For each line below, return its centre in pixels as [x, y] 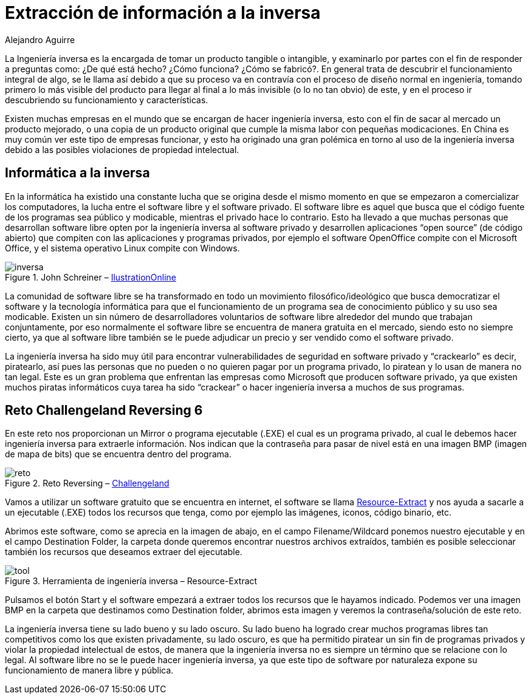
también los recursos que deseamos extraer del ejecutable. [124, 552]
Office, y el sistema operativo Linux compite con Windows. [122, 248]
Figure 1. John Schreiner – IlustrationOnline [91, 277]
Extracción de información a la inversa [163, 13]
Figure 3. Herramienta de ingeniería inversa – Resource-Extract [131, 581]
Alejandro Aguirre [40, 39]
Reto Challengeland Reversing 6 [104, 411]
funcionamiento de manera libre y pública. [89, 670]
